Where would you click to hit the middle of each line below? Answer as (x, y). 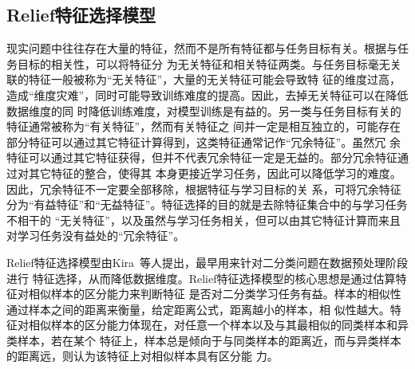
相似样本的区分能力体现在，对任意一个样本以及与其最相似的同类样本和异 (218, 325)
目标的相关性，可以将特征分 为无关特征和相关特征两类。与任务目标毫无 (204, 63)
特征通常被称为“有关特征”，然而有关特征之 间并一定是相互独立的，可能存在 (204, 126)
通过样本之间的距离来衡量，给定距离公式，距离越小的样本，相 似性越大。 (198, 309)
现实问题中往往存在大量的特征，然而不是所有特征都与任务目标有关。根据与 (202, 48)
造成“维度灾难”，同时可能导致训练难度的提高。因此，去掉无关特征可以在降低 (207, 94)
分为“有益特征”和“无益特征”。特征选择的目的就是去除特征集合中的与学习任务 (207, 204)
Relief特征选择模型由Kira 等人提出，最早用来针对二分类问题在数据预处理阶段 (207, 262)
